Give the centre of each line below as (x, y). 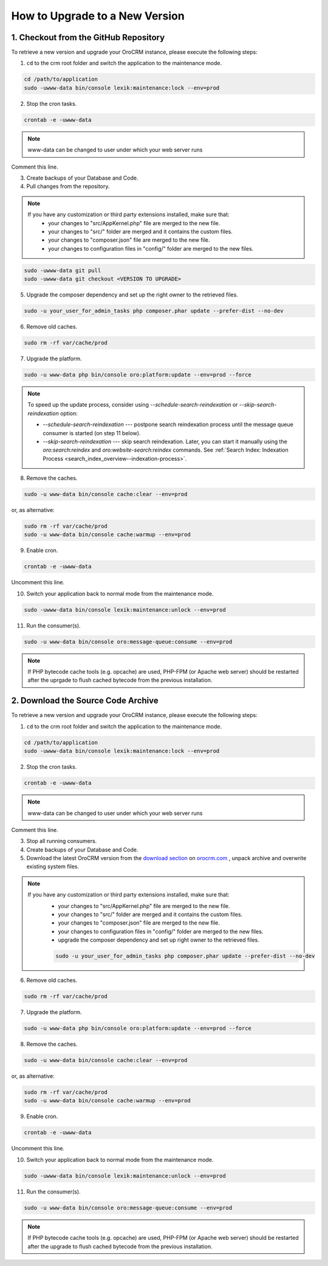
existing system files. (53, 867)
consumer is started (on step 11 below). (92, 433)
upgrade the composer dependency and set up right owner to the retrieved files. (159, 940)
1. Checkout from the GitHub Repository (88, 37)
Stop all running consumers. (62, 841)
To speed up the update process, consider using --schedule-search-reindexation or (133, 405)
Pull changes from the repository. (68, 186)
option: (69, 413)
